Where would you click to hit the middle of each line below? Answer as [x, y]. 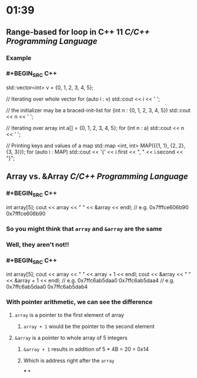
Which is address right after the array [69, 360]
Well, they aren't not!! [38, 245]
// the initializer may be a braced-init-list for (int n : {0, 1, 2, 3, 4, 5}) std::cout [98, 111]
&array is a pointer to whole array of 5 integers [71, 337]
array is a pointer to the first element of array [69, 315]
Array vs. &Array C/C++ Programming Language [97, 177]
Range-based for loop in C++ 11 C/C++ [78, 32]
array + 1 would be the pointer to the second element [89, 326]
